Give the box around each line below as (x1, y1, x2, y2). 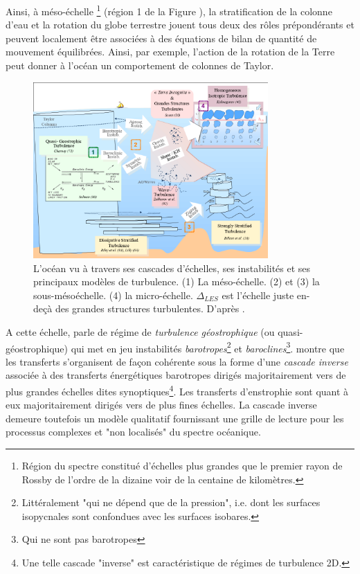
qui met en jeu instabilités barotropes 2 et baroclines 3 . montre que (71, 339, 345, 355)
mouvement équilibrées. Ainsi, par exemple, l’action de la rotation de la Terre (6, 44, 335, 59)
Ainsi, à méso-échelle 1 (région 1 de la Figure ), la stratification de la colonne (6, 2, 332, 18)
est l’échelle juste (222, 287, 294, 302)
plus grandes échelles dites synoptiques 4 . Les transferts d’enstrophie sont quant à (6, 382, 349, 398)
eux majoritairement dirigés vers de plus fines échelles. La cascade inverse (6, 397, 317, 412)
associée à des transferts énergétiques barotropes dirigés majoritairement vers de (6, 368, 346, 382)
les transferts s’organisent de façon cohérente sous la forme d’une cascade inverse (6, 354, 348, 368)
